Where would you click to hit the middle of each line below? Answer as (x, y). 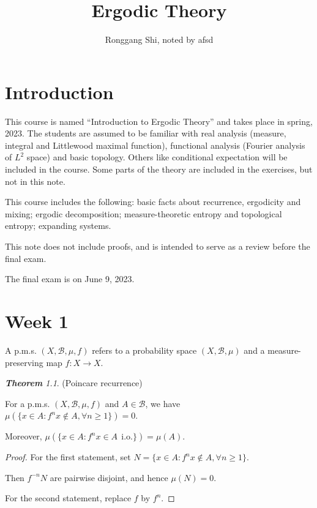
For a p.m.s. (28, 403)
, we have (163, 403)
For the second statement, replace (68, 498)
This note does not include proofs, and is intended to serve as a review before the (158, 246)
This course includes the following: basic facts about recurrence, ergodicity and (153, 202)
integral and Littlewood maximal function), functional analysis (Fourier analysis (155, 145)
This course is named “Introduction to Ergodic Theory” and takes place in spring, (159, 121)
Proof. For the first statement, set (68, 457)
